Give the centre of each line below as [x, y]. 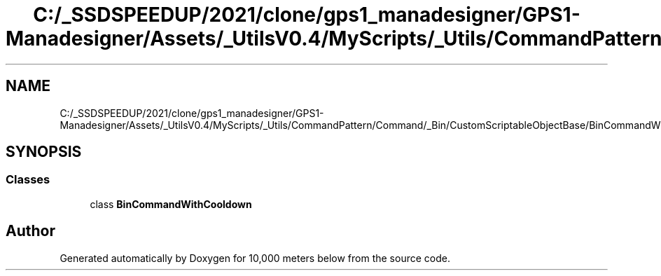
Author [30, 231]
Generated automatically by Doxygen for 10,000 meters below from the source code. [255, 258]
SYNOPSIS [44, 152]
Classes [28, 180]
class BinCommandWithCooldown [171, 204]
